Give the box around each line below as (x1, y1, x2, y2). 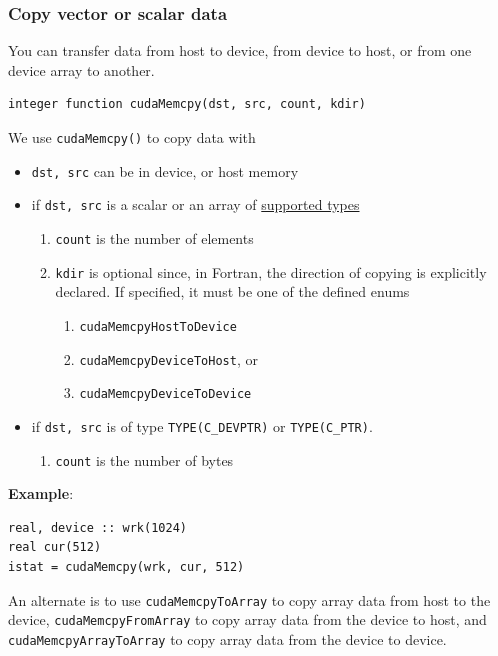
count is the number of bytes (55, 449, 234, 470)
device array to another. (8, 59, 155, 80)
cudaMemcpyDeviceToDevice (79, 387, 252, 402)
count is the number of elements (55, 227, 254, 248)
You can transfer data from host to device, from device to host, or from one (8, 40, 472, 61)
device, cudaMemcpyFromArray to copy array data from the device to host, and (8, 609, 487, 630)
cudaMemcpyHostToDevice (79, 319, 237, 334)
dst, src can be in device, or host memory (31, 160, 299, 181)
